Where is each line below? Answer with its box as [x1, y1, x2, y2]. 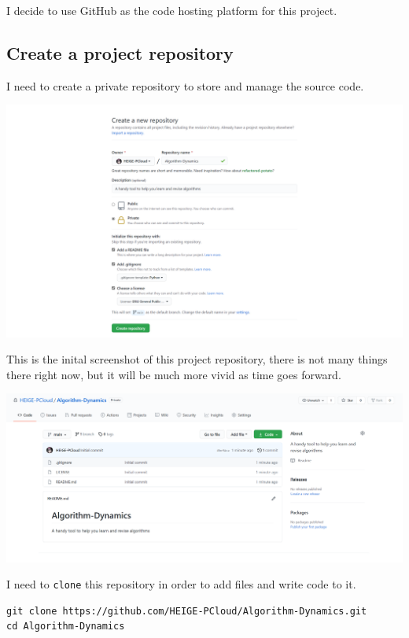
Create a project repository [6, 40, 234, 65]
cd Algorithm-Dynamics [6, 621, 125, 632]
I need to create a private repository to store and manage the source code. [6, 77, 364, 94]
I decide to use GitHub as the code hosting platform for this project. [6, 2, 337, 18]
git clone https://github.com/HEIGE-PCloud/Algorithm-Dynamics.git [6, 605, 367, 617]
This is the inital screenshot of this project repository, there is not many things [6, 351, 388, 367]
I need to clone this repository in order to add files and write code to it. [6, 576, 356, 592]
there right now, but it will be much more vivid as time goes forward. [6, 366, 341, 382]
